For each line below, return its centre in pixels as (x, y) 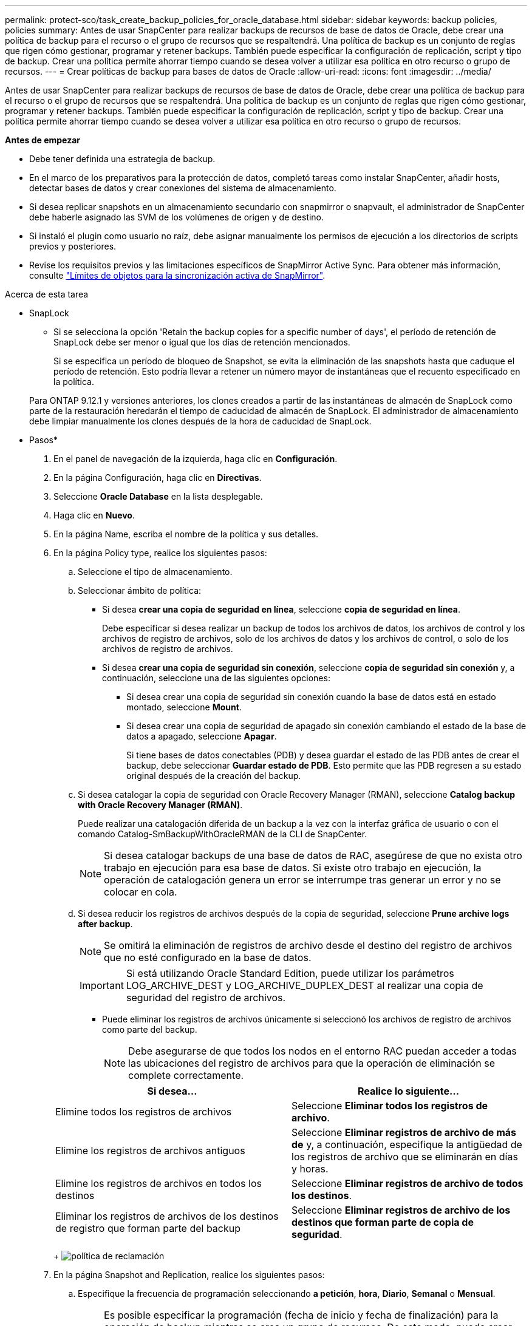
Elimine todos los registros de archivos (144, 1112)
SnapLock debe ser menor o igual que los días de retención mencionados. (202, 342)
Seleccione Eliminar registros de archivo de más (404, 1132)
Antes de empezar (43, 140)
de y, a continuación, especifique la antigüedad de (407, 1144)
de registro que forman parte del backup (148, 1228)
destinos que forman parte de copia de (383, 1222)
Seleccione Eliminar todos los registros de (390, 1106)
